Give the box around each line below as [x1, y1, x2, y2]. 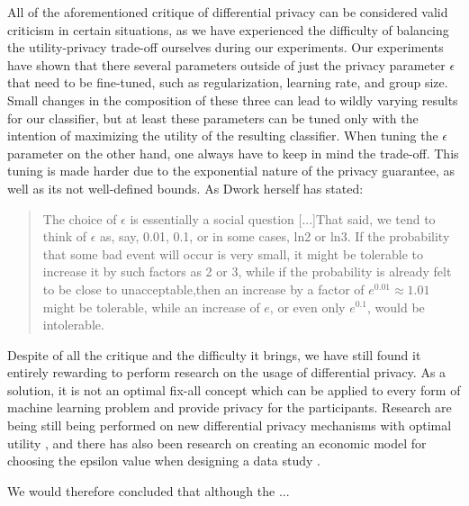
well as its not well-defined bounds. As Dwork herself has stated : [7, 178, 364, 197]
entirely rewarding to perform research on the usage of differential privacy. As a [7, 363, 446, 382]
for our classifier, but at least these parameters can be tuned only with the [7, 108, 419, 127]
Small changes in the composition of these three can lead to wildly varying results [7, 90, 458, 109]
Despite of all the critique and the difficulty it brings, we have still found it [7, 345, 421, 364]
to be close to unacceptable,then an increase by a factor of [42, 279, 365, 298]
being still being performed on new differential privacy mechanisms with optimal [7, 416, 452, 435]
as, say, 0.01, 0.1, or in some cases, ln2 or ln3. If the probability [100, 227, 450, 246]
